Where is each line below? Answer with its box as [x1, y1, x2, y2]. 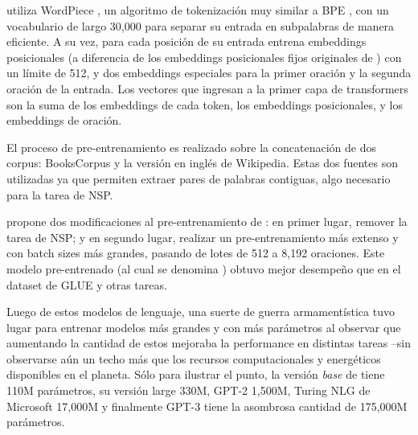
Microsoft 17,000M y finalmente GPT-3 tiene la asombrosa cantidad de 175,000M [6, 397, 408, 414]
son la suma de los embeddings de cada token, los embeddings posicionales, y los [6, 96, 403, 113]
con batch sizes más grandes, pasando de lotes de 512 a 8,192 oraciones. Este [6, 244, 385, 261]
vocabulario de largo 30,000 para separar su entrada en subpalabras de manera [6, 17, 395, 34]
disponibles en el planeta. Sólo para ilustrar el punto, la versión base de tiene [6, 366, 385, 383]
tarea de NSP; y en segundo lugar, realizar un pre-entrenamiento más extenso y [6, 228, 399, 245]
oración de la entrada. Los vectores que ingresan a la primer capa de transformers [6, 80, 408, 96]
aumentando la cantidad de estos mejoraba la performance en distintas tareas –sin [6, 334, 412, 351]
